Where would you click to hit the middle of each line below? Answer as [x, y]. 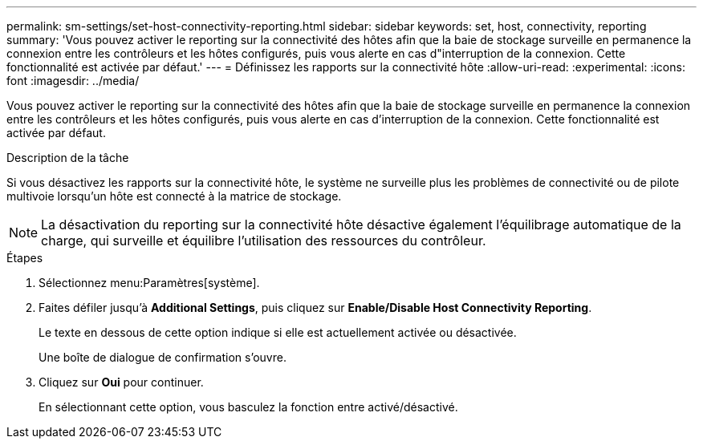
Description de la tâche [68, 158]
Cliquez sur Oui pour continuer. [121, 382]
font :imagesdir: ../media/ [73, 81]
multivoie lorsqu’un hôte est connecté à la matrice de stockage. [174, 196]
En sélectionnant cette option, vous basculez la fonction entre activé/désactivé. [248, 407]
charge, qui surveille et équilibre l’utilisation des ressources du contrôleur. [264, 241]
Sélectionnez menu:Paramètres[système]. [149, 283]
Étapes [25, 258]
